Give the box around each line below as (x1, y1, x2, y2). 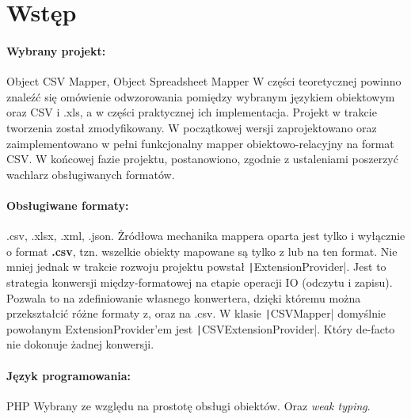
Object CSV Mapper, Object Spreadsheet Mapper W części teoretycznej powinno (6, 73, 401, 90)
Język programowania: (6, 367, 131, 383)
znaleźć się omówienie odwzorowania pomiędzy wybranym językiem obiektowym (6, 88, 395, 105)
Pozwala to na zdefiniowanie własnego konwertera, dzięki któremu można (6, 289, 361, 306)
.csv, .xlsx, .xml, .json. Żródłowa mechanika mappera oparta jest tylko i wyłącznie (6, 227, 405, 244)
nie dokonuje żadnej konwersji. (6, 336, 154, 352)
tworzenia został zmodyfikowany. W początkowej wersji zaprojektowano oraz (6, 119, 377, 135)
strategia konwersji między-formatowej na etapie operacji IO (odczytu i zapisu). (6, 273, 393, 290)
